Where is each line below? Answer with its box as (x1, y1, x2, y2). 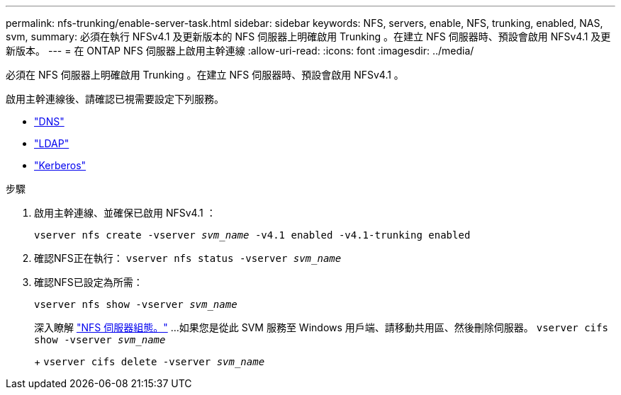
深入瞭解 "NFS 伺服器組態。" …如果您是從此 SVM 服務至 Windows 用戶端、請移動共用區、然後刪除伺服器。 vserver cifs (34, 321, 608, 333)
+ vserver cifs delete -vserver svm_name (34, 355, 265, 367)
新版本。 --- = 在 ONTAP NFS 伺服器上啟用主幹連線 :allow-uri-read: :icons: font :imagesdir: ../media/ (6, 45, 474, 57)
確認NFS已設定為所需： (34, 276, 143, 288)
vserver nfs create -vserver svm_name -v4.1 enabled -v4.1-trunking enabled (34, 229, 471, 241)
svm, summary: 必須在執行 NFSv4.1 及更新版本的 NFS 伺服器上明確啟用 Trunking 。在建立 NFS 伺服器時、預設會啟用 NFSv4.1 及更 (6, 30, 611, 42)
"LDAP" (34, 137, 69, 149)
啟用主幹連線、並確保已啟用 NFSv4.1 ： (34, 207, 216, 219)
